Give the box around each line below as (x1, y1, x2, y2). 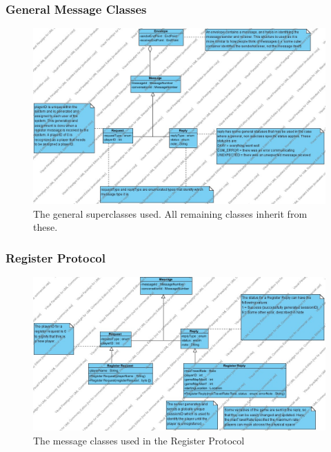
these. (33, 220, 58, 234)
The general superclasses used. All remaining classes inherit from (33, 206, 308, 220)
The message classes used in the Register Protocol (33, 433, 245, 447)
